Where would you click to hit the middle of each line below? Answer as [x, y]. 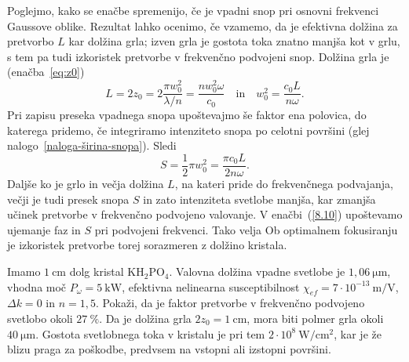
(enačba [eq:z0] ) [46, 72]
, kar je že [358, 333]
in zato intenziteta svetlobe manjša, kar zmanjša [259, 199]
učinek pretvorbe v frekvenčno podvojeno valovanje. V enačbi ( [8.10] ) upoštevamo [205, 214]
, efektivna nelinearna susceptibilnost [211, 286]
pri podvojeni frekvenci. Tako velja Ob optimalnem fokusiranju [246, 229]
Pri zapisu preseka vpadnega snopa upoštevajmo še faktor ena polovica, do [187, 115]
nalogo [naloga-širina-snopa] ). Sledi [92, 145]
